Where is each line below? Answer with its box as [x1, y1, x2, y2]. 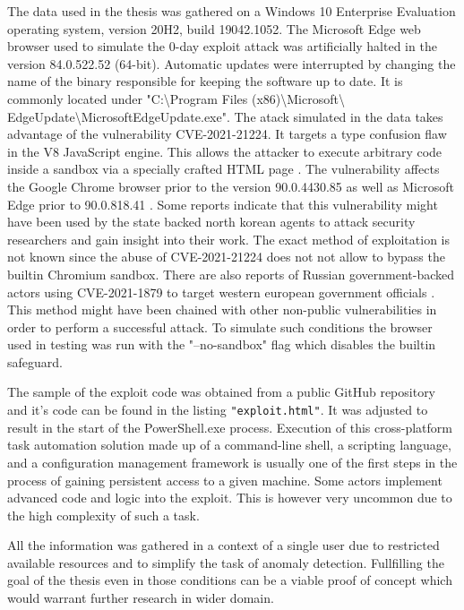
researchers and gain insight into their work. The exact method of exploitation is [7, 229, 451, 248]
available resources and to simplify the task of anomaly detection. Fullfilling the [7, 553, 444, 571]
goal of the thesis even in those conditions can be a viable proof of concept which [7, 571, 452, 589]
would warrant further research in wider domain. [7, 589, 274, 607]
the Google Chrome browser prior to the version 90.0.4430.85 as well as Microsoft [7, 176, 454, 195]
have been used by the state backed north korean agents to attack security [7, 212, 416, 231]
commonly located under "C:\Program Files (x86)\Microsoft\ [7, 89, 345, 107]
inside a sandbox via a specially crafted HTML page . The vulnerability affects [7, 159, 440, 178]
